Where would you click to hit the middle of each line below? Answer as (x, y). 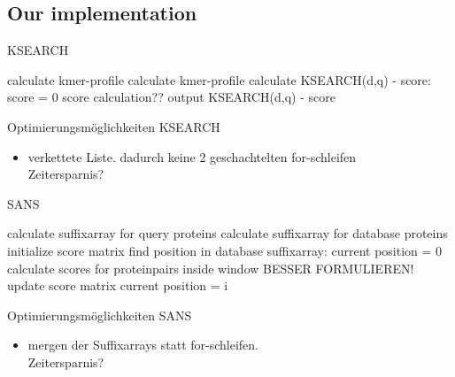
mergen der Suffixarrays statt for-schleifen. (143, 345)
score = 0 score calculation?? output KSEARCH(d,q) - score (171, 97)
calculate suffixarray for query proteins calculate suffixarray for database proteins (227, 233)
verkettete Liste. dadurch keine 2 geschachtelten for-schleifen (192, 156)
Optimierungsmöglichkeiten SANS (100, 315)
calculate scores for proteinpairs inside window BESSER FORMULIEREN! (211, 268)
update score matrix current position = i (118, 285)
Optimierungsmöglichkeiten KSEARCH (114, 126)
